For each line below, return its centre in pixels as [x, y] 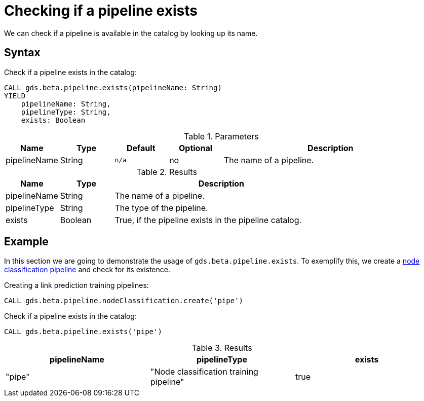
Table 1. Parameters [221, 136]
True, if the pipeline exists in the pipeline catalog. [208, 220]
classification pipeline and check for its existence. [87, 270]
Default [141, 148]
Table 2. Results [167, 172]
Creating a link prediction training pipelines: [76, 285]
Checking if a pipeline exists [101, 11]
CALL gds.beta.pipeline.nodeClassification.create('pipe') [124, 301]
